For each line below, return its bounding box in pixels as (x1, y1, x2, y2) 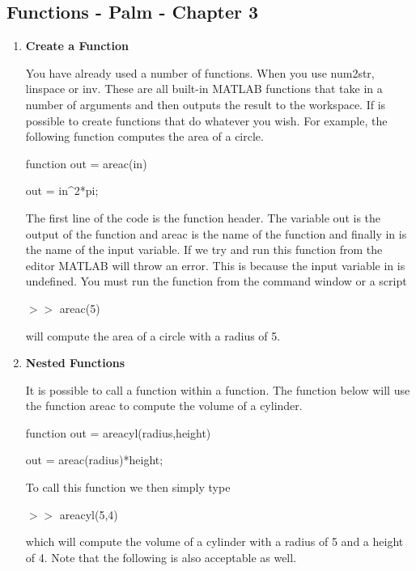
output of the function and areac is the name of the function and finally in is (25, 225, 407, 242)
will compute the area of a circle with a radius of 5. (25, 327, 281, 344)
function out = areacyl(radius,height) (25, 424, 211, 441)
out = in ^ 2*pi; (25, 182, 99, 199)
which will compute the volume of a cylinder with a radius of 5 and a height (25, 533, 404, 550)
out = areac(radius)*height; (25, 451, 163, 468)
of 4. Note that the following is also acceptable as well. (25, 548, 297, 565)
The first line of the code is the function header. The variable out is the (25, 209, 381, 226)
